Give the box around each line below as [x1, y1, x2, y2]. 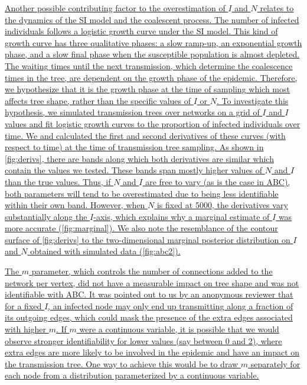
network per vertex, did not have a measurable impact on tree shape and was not [5, 276, 299, 289]
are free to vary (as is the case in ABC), [145, 175, 290, 187]
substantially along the [5, 210, 87, 222]
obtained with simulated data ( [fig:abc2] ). [30, 245, 181, 257]
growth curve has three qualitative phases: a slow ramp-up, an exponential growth [5, 36, 302, 48]
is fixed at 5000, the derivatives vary [156, 199, 288, 211]
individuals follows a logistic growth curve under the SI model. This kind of [5, 25, 278, 37]
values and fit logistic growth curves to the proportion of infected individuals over [5, 117, 301, 130]
